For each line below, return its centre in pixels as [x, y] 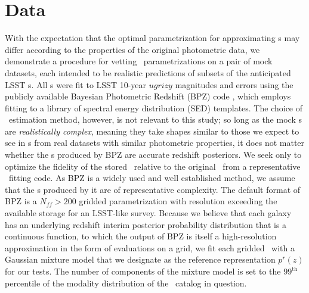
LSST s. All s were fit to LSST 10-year [76, 84]
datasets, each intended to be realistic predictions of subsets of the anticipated [148, 72]
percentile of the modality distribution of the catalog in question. [126, 283]
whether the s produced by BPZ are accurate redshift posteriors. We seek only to [153, 155]
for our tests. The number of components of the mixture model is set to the [143, 271]
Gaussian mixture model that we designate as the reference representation [140, 259]
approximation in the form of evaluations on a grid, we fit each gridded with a [150, 247]
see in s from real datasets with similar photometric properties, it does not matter [155, 143]
